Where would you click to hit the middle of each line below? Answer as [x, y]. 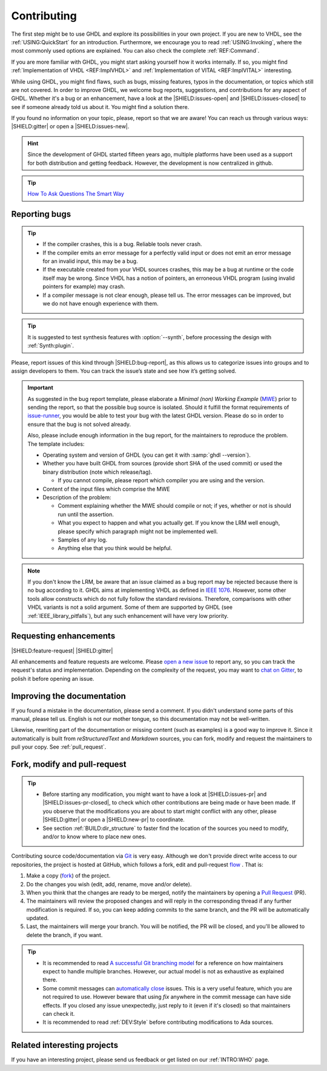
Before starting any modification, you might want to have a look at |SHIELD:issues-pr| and [155, 794]
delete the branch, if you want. [64, 935]
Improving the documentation [69, 696]
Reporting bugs [41, 214]
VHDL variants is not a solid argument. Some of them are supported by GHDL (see [130, 607]
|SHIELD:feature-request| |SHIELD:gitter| [62, 651]
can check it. [59, 1013]
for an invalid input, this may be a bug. [91, 261]
